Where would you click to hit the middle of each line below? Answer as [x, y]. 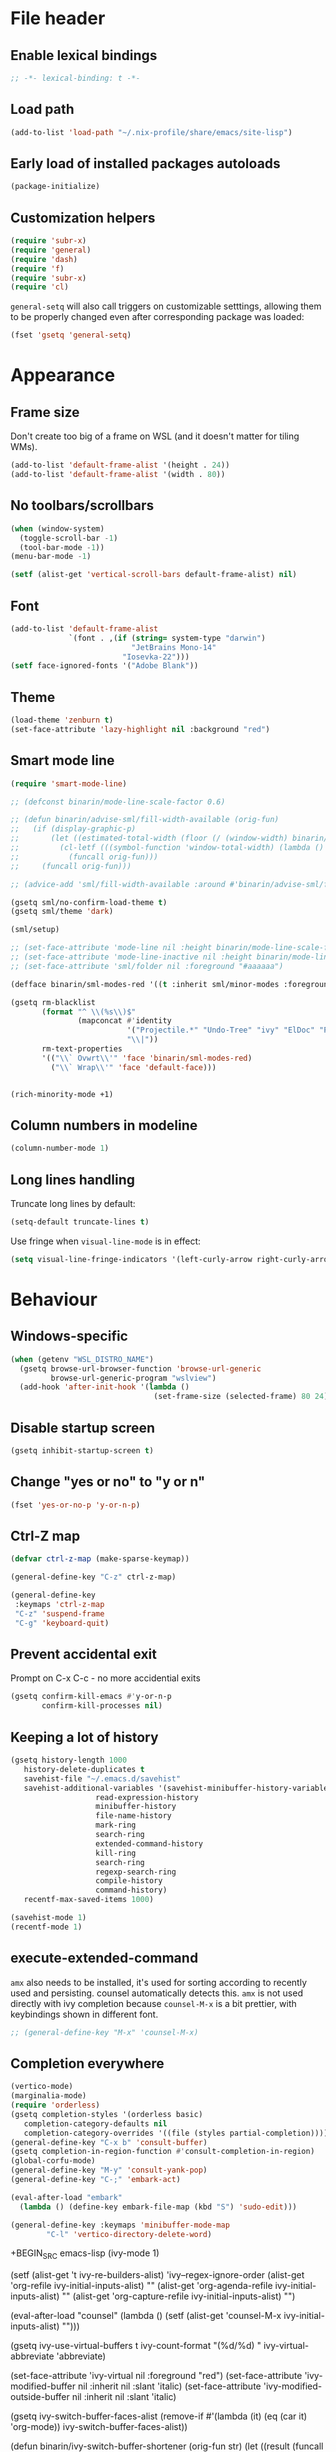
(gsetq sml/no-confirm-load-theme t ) [89, 902]
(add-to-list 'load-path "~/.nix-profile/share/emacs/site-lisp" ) [151, 132]
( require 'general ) [51, 250]
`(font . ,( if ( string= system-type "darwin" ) [167, 638]
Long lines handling [73, 1179]
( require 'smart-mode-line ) [69, 783]
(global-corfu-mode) [53, 2161]
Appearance [63, 375]
